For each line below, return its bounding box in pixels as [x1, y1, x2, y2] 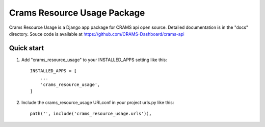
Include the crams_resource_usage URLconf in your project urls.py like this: [21, 99, 174, 105]
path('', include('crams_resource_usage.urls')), [30, 111, 152, 117]
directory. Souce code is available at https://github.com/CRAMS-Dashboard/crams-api [9, 31, 185, 37]
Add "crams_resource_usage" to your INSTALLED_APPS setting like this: [21, 57, 167, 63]
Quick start [9, 44, 44, 52]
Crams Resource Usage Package [9, 7, 145, 18]
